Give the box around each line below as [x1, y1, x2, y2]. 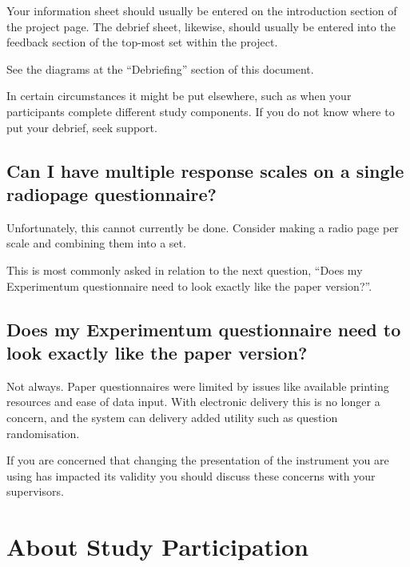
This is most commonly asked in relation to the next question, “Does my [6, 261, 363, 278]
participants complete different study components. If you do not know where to [6, 103, 395, 119]
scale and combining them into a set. [6, 235, 186, 251]
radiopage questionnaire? [6, 181, 217, 206]
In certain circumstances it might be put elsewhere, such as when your [6, 87, 352, 104]
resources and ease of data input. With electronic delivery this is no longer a [6, 393, 380, 410]
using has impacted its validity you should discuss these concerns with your [6, 467, 376, 484]
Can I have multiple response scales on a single [6, 158, 404, 183]
